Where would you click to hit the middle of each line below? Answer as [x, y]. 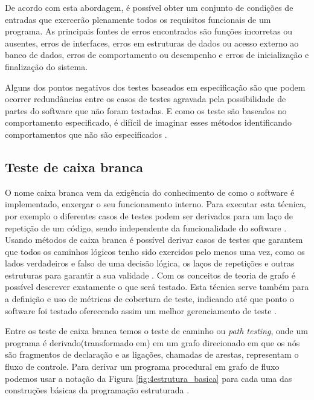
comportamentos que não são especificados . [86, 134]
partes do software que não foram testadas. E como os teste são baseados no [146, 110]
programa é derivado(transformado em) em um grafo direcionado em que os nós [152, 342]
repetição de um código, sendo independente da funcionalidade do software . [146, 227]
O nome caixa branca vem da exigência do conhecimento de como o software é [150, 192]
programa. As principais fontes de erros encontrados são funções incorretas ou [149, 31]
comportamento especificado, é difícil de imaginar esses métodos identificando [148, 122]
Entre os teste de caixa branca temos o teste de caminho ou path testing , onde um [156, 331]
